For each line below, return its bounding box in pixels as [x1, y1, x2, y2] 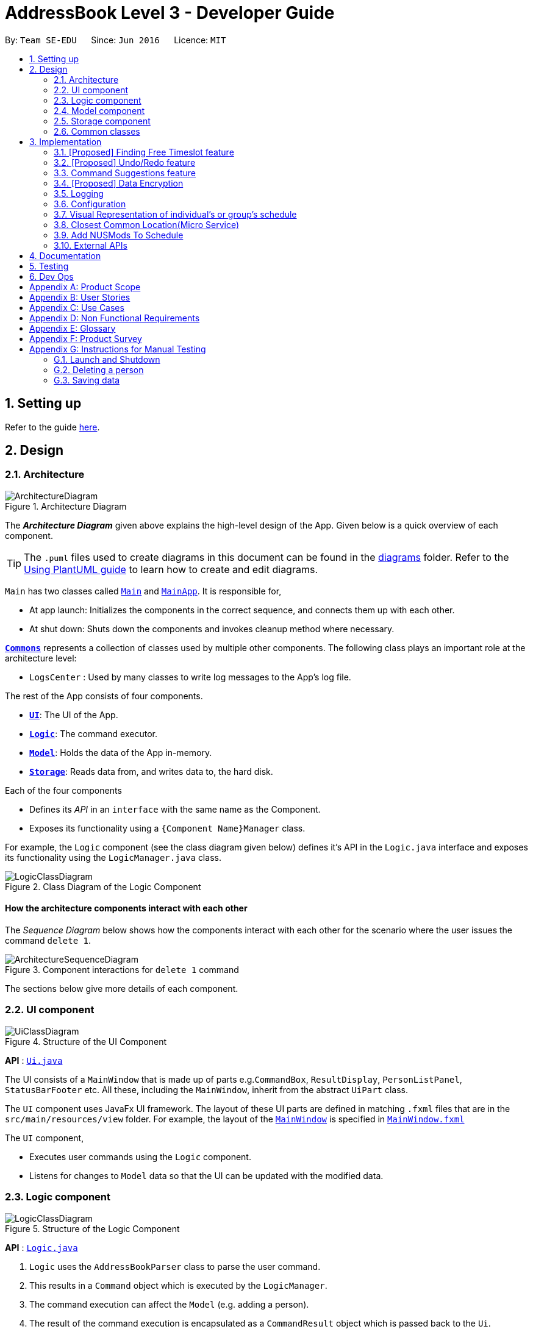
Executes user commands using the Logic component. [29, 1151, 251, 1162]
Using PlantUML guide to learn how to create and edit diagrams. [24, 563, 318, 575]
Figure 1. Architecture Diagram [5, 501, 127, 511]
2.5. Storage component [54, 115, 151, 126]
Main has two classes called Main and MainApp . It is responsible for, [5, 585, 282, 596]
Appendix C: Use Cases [29, 302, 124, 313]
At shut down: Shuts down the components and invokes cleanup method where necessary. [29, 623, 395, 634]
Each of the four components [5, 785, 122, 796]
